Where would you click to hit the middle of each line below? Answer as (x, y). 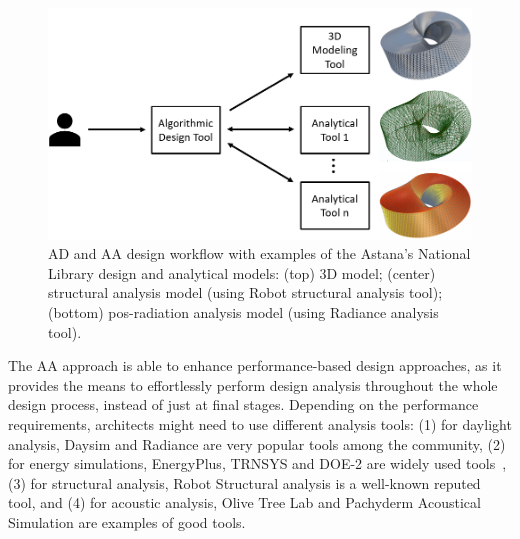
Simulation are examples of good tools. (127, 521)
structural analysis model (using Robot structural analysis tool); (245, 292)
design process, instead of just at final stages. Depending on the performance (243, 404)
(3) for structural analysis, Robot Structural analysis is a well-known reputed (244, 482)
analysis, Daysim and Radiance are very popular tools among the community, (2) (257, 443)
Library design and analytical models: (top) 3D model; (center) (242, 272)
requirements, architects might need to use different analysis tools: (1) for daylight (260, 423)
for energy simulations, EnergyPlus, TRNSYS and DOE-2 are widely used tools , (257, 463)
